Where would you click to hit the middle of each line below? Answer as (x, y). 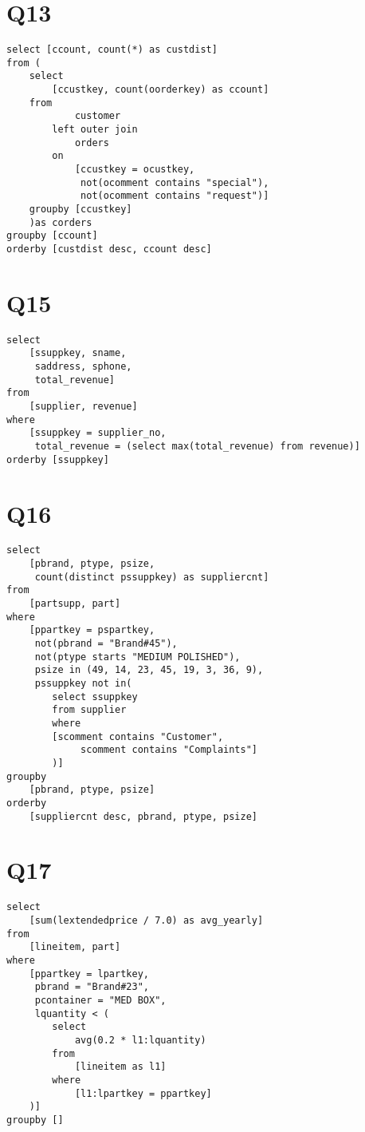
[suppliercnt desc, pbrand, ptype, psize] (143, 816)
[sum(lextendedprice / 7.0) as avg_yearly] (146, 920)
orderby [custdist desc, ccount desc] (109, 249)
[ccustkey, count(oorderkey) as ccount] (161, 90)
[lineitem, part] (75, 947)
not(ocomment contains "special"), (175, 182)
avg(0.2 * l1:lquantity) (140, 1040)
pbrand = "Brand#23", (92, 987)
